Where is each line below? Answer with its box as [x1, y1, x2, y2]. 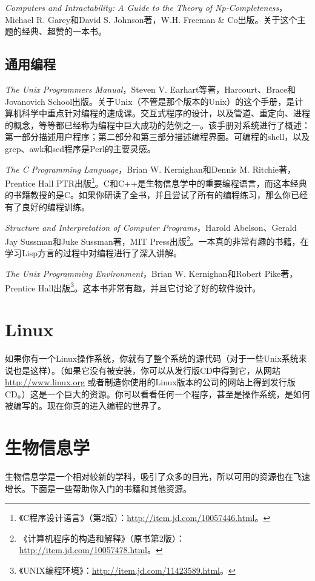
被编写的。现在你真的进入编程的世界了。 [5, 399, 166, 412]
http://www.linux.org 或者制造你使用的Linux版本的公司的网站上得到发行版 [5, 376, 296, 388]
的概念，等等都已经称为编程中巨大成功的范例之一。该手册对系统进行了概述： [5, 118, 310, 131]
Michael [5, 13, 34, 25]
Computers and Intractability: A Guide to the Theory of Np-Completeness [5, 1, 279, 13]
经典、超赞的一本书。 [21, 25, 107, 38]
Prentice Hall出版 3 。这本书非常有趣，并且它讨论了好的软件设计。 [5, 279, 261, 294]
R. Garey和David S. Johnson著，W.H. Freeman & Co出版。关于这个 [36, 13, 297, 25]
